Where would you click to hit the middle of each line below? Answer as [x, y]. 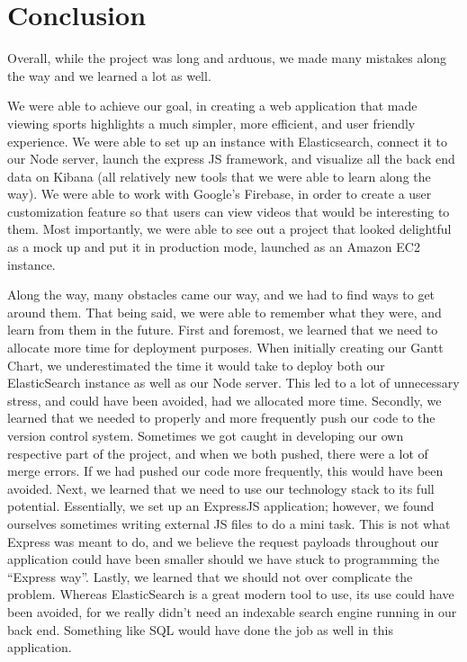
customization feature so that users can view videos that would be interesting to [229, 211]
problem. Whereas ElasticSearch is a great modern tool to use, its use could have [231, 594]
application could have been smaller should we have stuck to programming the [224, 559]
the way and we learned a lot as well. [109, 75]
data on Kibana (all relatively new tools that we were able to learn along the [219, 176]
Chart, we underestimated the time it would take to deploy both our [196, 365]
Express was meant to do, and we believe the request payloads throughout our [223, 541]
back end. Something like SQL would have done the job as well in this [200, 629]
